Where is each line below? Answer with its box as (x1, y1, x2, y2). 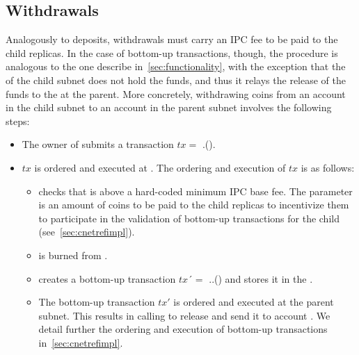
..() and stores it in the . (209, 271, 313, 286)
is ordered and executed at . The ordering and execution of (34, 160, 286, 174)
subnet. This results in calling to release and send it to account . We (38, 308, 330, 322)
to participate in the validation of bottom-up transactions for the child (38, 210, 340, 225)
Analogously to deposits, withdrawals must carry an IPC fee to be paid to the (6, 32, 338, 47)
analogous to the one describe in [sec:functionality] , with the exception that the (6, 59, 346, 74)
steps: (6, 113, 30, 128)
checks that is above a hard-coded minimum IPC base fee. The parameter (38, 183, 353, 198)
